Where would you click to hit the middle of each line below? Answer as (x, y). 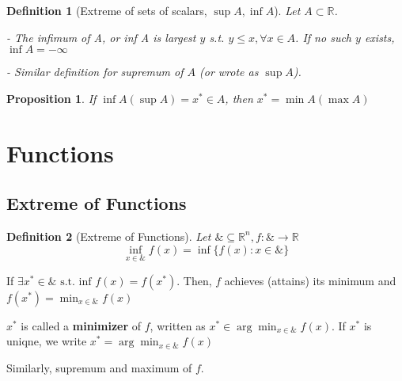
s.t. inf (76, 282)
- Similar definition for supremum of (95, 72)
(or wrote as (229, 72)
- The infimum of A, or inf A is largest (101, 37)
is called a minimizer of (81, 325)
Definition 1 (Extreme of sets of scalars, (107, 10)
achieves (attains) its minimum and (310, 280)
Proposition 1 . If (51, 98)
